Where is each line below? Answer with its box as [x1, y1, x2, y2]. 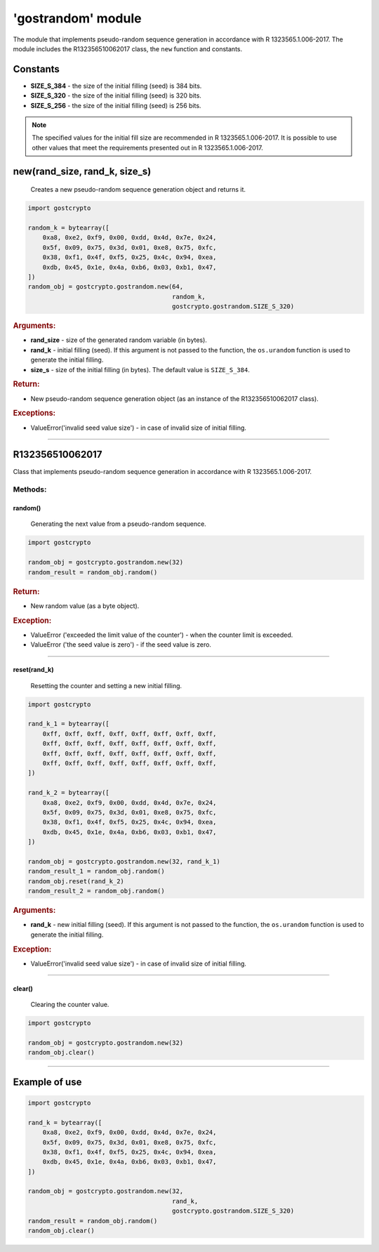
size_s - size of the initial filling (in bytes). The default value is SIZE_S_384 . [30, 365, 251, 374]
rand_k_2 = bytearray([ [27, 789, 110, 797]
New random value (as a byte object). [30, 601, 140, 610]
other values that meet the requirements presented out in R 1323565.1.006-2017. [32, 143, 263, 152]
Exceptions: [13, 408, 56, 418]
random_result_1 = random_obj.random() [27, 867, 165, 876]
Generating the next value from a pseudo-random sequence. [30, 520, 206, 528]
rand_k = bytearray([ [27, 1119, 102, 1126]
